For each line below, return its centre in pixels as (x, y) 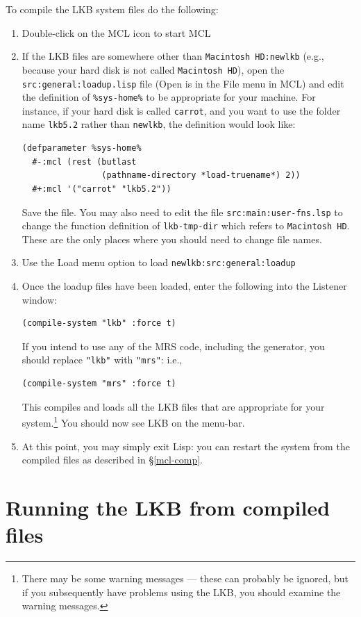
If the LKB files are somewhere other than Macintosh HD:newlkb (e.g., (173, 56)
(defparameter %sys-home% (82, 148)
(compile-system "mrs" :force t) (99, 384)
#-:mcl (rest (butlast (84, 162)
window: (39, 299)
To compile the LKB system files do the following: (112, 9)
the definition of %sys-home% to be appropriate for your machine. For (169, 97)
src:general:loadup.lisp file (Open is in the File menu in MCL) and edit (183, 83)
